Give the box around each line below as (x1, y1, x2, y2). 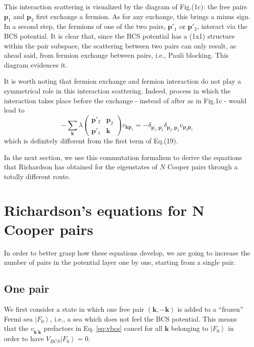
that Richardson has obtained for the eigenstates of (4, 162, 158, 172)
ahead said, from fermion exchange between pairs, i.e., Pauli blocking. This (4, 50, 229, 60)
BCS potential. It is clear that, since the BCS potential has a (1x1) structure (4, 30, 235, 41)
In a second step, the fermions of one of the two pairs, (4, 21, 166, 31)
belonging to (171, 323, 208, 333)
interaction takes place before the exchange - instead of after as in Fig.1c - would (4, 95, 247, 105)
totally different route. (4, 171, 70, 181)
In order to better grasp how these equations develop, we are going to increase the (4, 247, 251, 257)
